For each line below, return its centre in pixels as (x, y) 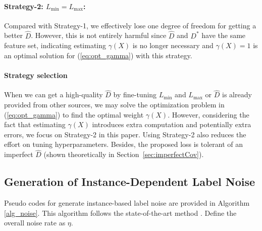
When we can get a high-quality (54, 94)
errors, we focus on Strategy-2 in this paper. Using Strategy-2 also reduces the (125, 134)
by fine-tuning (135, 94)
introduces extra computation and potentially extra (172, 124)
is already (237, 94)
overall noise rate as (35, 223)
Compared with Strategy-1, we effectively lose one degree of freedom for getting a (130, 25)
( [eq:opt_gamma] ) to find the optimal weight (74, 114)
